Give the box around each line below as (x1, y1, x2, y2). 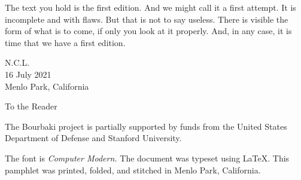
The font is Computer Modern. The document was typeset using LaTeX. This (5, 151, 290, 164)
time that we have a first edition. (5, 36, 126, 48)
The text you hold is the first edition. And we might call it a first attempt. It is (5, 1, 296, 13)
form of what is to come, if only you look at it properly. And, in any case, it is (5, 25, 292, 37)
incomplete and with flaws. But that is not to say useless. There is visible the (5, 13, 288, 25)
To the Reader (5, 100, 57, 112)
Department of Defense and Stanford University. (5, 132, 182, 144)
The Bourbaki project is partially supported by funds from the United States (5, 120, 287, 132)
